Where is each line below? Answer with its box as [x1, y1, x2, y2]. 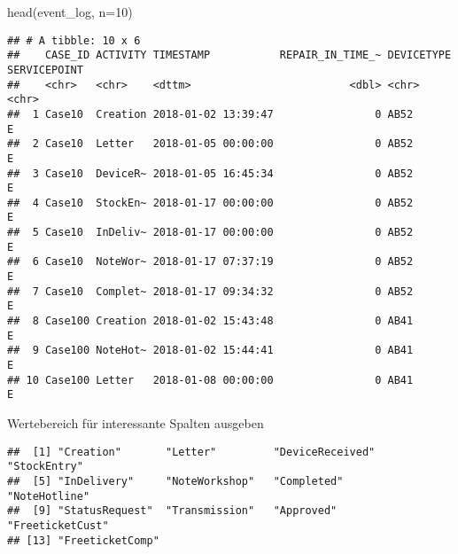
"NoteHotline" [7, 489, 90, 503]
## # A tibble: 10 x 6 [7, 34, 141, 47]
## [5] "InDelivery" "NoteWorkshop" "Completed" [7, 474, 344, 488]
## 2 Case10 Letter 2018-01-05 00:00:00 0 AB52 [7, 137, 414, 151]
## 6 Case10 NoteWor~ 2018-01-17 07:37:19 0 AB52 [7, 255, 414, 269]
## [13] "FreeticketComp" [7, 534, 159, 547]
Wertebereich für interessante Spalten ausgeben [7, 414, 264, 432]
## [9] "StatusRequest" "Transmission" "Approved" [7, 504, 338, 518]
